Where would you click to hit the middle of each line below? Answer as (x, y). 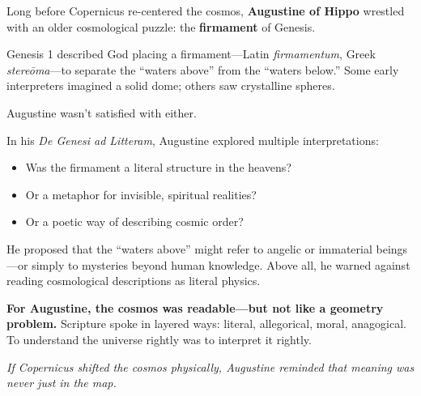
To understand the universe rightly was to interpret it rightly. (159, 339)
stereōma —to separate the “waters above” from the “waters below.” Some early (203, 69)
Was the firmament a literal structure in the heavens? (158, 167)
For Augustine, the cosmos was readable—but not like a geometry (195, 307)
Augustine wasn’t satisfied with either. (102, 112)
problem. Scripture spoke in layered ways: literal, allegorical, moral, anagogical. (206, 324)
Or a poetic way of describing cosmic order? (134, 221)
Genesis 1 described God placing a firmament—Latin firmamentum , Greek (191, 54)
